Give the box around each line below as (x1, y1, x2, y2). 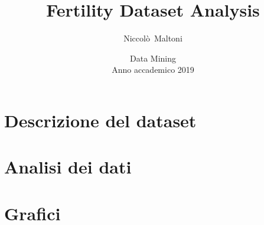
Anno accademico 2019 (112, 63, 194, 76)
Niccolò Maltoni (123, 32, 182, 44)
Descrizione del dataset (4, 108, 197, 132)
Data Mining (130, 52, 176, 64)
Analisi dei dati (4, 155, 132, 179)
